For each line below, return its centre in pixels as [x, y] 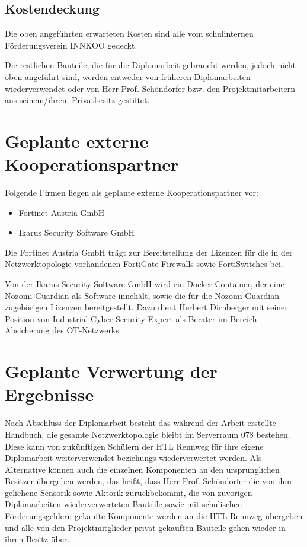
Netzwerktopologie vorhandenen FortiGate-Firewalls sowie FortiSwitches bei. [144, 264]
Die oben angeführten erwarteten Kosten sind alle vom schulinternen [129, 34]
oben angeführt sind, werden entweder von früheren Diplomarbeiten [128, 76]
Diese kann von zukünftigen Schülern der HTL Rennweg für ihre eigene [134, 446]
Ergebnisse [49, 394]
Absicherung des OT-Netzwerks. [63, 330]
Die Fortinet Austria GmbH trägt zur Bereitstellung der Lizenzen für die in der [149, 252]
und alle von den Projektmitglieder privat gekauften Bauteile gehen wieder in [145, 527]
